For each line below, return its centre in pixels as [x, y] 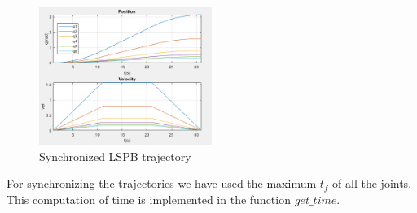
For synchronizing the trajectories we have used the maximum [162, 183]
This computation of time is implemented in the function [149, 199]
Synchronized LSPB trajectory [115, 156]
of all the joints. [372, 183]
